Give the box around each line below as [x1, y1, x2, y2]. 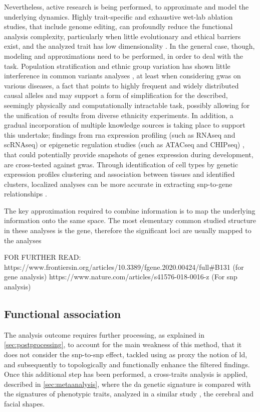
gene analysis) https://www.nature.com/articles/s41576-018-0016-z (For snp [4, 271, 237, 282]
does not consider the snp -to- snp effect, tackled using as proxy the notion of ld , [4, 349, 247, 360]
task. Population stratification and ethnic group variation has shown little [4, 60, 230, 71]
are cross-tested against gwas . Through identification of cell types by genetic [4, 159, 238, 169]
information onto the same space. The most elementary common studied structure [4, 215, 256, 226]
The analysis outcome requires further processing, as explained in [4, 329, 205, 340]
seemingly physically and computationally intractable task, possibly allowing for [4, 99, 250, 110]
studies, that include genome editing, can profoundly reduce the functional [4, 21, 233, 32]
